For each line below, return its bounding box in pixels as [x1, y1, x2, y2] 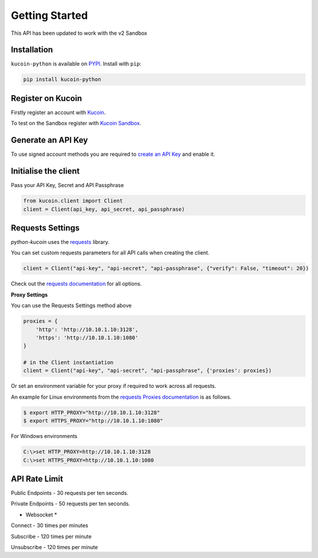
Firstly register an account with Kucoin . [11, 109, 106, 116]
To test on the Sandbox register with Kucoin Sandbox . [11, 120, 141, 127]
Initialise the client [11, 166, 80, 177]
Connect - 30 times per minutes [11, 522, 88, 529]
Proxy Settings [11, 291, 48, 298]
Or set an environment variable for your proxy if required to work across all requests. [11, 383, 217, 390]
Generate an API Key [11, 135, 88, 145]
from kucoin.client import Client [23, 198, 123, 204]
